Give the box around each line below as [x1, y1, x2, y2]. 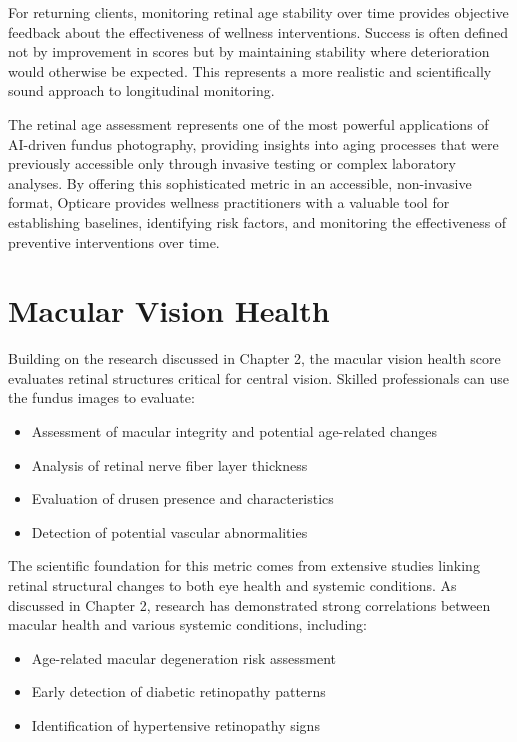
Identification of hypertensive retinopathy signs [31, 714, 320, 735]
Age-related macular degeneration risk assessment [31, 647, 337, 668]
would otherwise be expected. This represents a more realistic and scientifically [8, 60, 492, 81]
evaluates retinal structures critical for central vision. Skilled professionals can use [8, 367, 510, 388]
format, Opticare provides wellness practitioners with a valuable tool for [8, 192, 450, 213]
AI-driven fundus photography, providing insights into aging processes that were [8, 133, 499, 154]
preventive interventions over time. [8, 231, 220, 252]
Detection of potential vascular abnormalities [31, 521, 308, 542]
